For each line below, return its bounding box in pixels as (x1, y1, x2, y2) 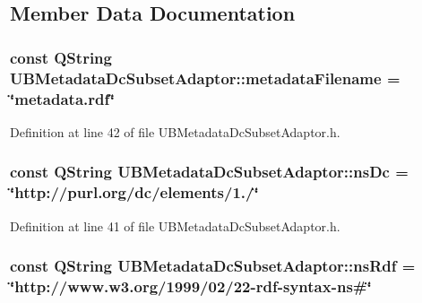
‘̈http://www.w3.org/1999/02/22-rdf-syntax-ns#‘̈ (10, 275, 372, 298)
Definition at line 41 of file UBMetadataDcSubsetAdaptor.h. (10, 216, 340, 235)
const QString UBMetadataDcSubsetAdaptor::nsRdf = (10, 255, 416, 277)
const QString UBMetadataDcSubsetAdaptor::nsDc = (10, 160, 409, 183)
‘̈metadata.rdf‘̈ (10, 87, 115, 109)
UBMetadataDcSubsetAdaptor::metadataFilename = (10, 66, 400, 89)
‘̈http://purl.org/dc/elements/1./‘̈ (10, 181, 259, 203)
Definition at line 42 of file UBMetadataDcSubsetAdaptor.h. (10, 122, 340, 141)
